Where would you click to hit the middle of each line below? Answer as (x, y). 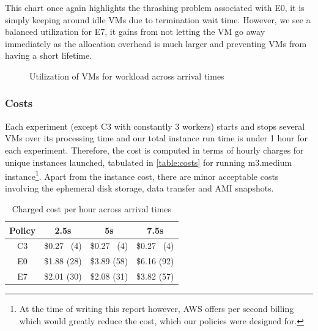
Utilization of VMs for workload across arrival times (127, 76)
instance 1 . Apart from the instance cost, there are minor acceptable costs (142, 175)
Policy (23, 230)
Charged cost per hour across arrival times (91, 209)
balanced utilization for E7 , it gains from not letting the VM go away (135, 32)
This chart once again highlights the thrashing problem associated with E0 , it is (155, 7)
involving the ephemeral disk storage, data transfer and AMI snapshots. (139, 188)
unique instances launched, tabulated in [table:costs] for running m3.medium (149, 162)
